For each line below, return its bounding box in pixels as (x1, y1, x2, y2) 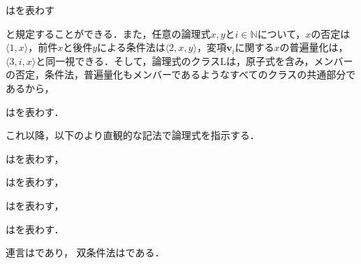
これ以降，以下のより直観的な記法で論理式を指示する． (6, 128, 260, 142)
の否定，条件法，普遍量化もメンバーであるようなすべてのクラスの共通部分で (6, 67, 356, 82)
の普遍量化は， (279, 40, 348, 54)
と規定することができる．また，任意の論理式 (6, 26, 211, 41)
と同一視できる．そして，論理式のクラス (36, 53, 221, 68)
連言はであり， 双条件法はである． (6, 245, 165, 260)
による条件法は (97, 40, 165, 54)
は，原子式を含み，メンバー (226, 53, 353, 68)
